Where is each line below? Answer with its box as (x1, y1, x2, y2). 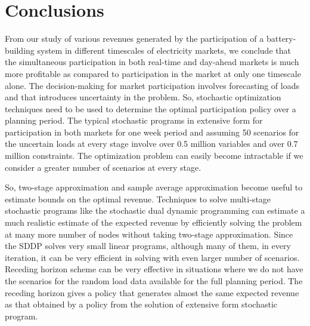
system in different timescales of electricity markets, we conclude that (37, 44, 291, 56)
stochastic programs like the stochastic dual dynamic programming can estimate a (5, 204, 305, 217)
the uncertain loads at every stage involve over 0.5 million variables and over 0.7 (5, 137, 298, 150)
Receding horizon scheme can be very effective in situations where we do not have (5, 263, 303, 275)
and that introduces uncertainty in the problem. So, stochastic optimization (5, 91, 281, 103)
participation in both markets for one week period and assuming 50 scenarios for (5, 125, 299, 138)
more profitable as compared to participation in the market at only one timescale (5, 67, 301, 79)
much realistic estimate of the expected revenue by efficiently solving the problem (5, 216, 302, 229)
